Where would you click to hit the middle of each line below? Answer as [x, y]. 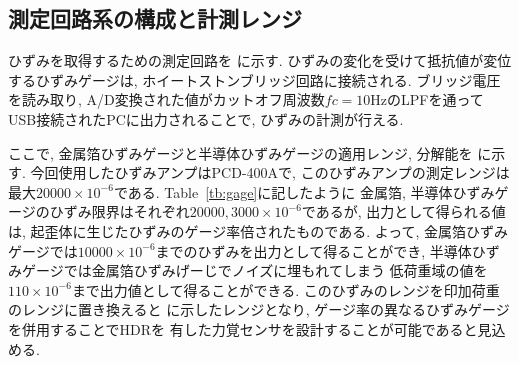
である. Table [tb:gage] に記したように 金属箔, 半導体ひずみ [304, 191]
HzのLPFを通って [427, 99]
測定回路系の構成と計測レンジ [155, 18]
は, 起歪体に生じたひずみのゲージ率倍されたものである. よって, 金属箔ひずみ [258, 230]
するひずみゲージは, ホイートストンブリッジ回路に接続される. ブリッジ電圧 [254, 79]
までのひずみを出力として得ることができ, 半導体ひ [320, 250]
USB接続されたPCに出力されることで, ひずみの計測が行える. [206, 118]
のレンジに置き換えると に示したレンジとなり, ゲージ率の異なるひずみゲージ [259, 309]
